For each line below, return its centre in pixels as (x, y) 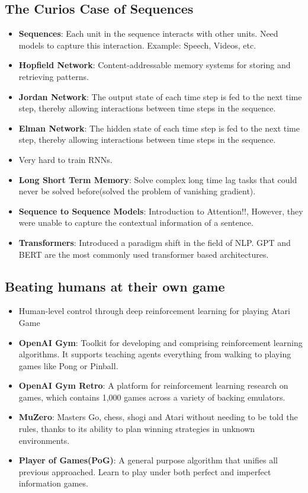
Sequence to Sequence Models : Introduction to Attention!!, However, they (161, 211)
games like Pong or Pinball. (68, 365)
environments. (44, 440)
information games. (53, 483)
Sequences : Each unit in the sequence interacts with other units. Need (148, 33)
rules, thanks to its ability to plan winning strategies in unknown (137, 429)
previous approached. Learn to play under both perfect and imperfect (145, 471)
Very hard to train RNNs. (65, 159)
